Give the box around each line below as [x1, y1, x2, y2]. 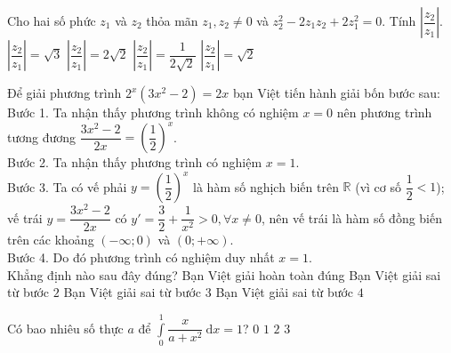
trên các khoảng [7, 230, 94, 249]
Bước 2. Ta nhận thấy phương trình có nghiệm [7, 153, 262, 172]
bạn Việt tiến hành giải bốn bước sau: [232, 84, 440, 101]
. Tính [382, 12, 416, 29]
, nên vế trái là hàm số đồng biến [261, 208, 443, 227]
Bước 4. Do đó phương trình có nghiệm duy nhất [7, 247, 275, 266]
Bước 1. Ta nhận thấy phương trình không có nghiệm [7, 103, 299, 121]
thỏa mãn [146, 12, 198, 29]
